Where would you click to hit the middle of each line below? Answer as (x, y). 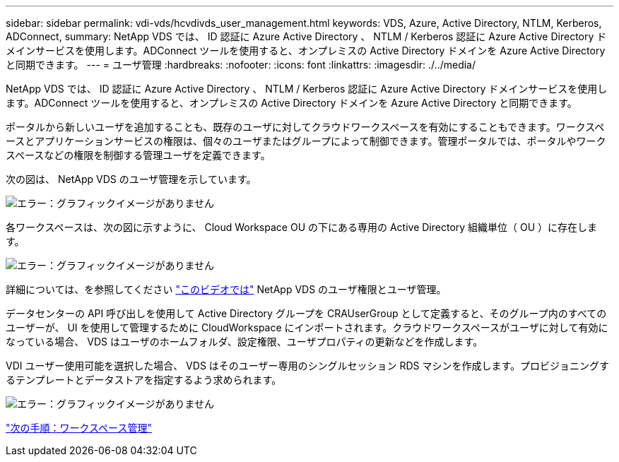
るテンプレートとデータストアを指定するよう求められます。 (144, 380)
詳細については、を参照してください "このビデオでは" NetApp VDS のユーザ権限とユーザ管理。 (226, 289)
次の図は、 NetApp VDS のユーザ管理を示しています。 (131, 179)
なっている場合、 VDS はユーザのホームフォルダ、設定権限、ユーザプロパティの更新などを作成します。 (244, 342)
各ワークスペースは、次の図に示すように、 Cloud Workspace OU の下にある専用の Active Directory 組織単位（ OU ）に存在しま (302, 227)
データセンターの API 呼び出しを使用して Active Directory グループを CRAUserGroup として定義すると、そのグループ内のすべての (306, 313)
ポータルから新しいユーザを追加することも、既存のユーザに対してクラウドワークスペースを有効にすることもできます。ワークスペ (305, 127)
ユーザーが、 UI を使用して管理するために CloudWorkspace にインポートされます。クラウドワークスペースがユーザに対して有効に (307, 327)
